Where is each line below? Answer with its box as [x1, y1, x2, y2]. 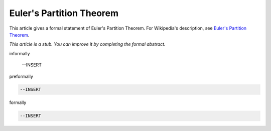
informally [9, 50, 30, 56]
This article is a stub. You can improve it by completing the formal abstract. [9, 41, 166, 47]
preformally [9, 73, 34, 79]
